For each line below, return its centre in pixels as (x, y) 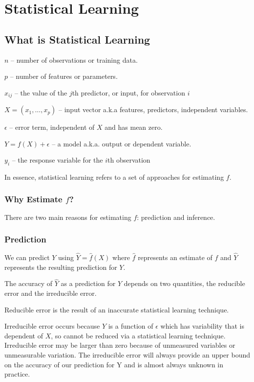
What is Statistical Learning (77, 39)
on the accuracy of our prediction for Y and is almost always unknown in (114, 364)
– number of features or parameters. (64, 76)
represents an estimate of (175, 257)
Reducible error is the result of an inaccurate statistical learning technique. (117, 309)
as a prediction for (88, 283)
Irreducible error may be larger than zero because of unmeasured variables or (120, 345)
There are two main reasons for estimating (68, 217)
